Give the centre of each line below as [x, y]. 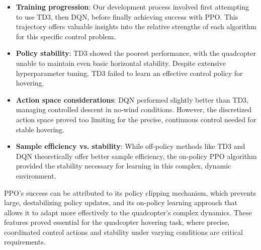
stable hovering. [40, 129]
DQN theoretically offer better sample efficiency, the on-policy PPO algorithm [136, 156]
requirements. [25, 242]
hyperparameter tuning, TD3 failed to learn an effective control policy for [129, 73]
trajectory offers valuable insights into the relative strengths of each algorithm [136, 26]
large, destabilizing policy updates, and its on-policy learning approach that [121, 202]
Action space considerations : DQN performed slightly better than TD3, [132, 99]
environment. [36, 175]
